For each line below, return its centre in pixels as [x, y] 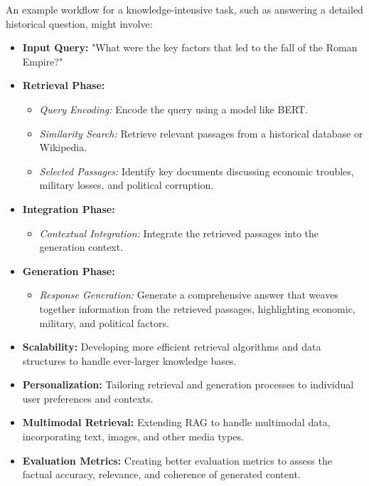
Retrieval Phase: [64, 85]
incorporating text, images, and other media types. [133, 436]
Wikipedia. [63, 147]
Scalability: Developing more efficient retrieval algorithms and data [172, 347]
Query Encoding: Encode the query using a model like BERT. [174, 109]
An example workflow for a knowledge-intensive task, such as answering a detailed [184, 9]
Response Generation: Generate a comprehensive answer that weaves [189, 295]
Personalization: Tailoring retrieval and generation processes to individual [188, 384]
